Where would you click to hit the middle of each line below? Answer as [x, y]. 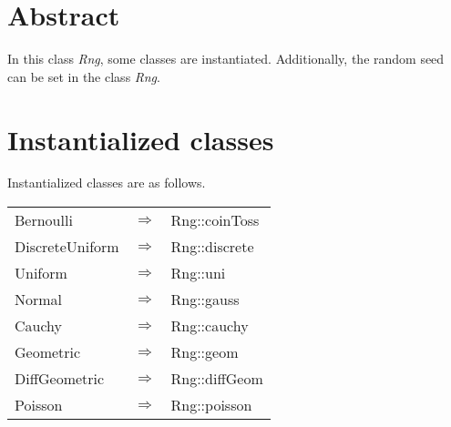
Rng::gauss [205, 300]
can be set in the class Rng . [84, 76]
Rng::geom [205, 352]
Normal [39, 300]
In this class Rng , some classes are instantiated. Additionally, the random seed [226, 59]
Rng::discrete [212, 247]
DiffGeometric [60, 379]
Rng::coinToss [215, 220]
